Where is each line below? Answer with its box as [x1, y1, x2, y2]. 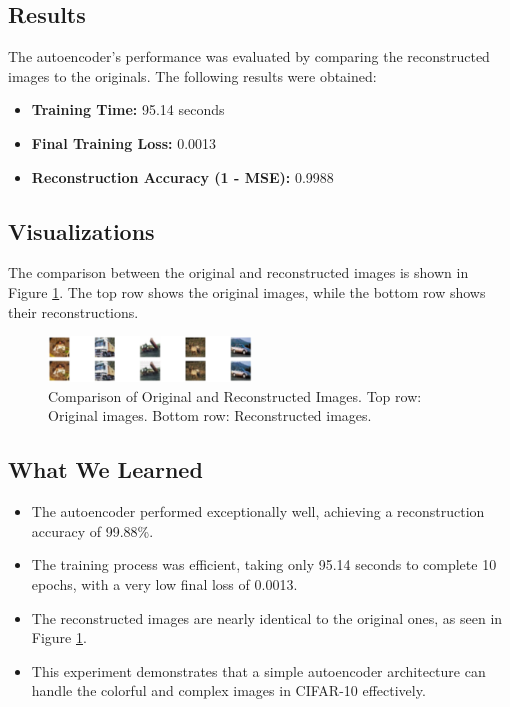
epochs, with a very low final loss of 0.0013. [31, 574, 298, 595]
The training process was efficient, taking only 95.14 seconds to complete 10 [31, 554, 497, 575]
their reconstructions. [8, 301, 139, 322]
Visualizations [8, 215, 155, 246]
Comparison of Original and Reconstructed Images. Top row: [48, 385, 422, 406]
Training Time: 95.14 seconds [31, 99, 225, 120]
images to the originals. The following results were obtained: [8, 65, 377, 86]
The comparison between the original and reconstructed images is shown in [8, 262, 469, 283]
